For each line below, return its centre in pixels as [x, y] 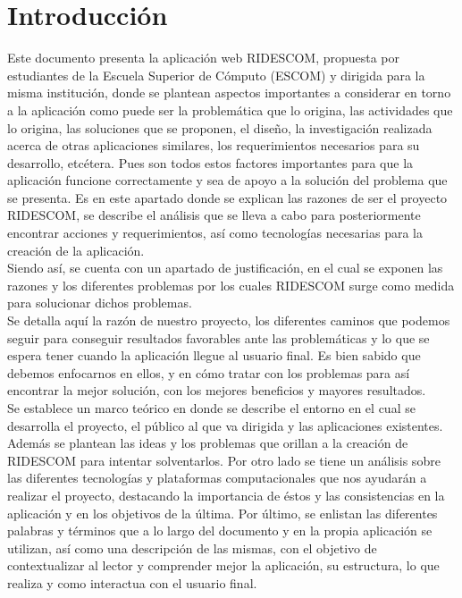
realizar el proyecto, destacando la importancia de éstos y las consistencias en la [226, 495]
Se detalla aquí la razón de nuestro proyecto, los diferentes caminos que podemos [229, 320]
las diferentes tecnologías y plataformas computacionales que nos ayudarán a [217, 478]
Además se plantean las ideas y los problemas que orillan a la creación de [208, 443]
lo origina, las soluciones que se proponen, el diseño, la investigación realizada [220, 127]
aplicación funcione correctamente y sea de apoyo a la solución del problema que [227, 180]
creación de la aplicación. [76, 250]
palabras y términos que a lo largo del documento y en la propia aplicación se [220, 531]
